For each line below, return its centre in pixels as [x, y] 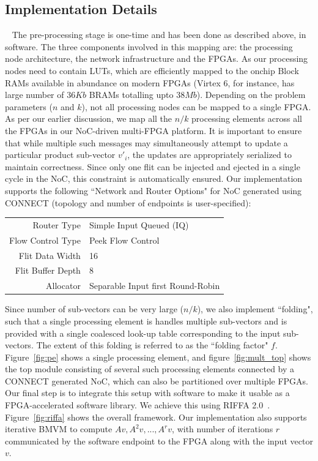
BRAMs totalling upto [131, 95]
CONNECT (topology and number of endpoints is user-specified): [128, 202]
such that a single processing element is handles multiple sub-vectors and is [146, 320]
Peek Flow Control [124, 240]
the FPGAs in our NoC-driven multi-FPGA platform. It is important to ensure [153, 130]
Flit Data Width [50, 255]
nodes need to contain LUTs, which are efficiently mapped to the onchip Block [152, 70]
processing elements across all [247, 118]
